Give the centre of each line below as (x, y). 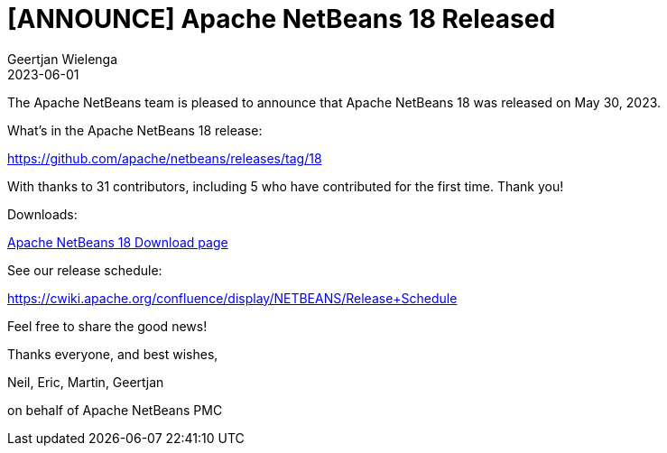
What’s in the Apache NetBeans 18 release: (135, 130)
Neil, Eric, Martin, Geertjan (86, 382)
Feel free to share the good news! (107, 326)
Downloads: (42, 214)
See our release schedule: (85, 270)
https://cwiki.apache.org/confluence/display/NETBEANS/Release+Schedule (232, 298)
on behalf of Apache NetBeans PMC (115, 410)
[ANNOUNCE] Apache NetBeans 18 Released (282, 19)
